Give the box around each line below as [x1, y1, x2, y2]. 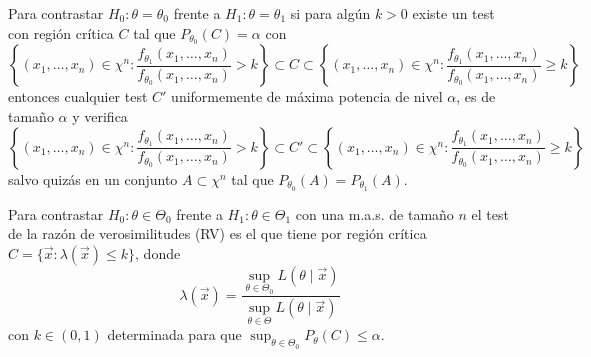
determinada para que [107, 324, 242, 345]
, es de [456, 86, 496, 107]
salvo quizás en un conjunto [8, 168, 178, 189]
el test [471, 203, 509, 224]
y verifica [72, 106, 128, 127]
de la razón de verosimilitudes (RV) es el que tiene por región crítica [8, 223, 427, 244]
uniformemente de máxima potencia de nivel [171, 86, 443, 107]
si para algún [290, 3, 371, 23]
